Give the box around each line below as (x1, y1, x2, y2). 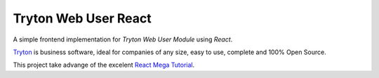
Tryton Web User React (13, 11, 152, 26)
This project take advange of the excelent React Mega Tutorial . (13, 60, 195, 70)
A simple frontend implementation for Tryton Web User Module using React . (13, 35, 233, 44)
